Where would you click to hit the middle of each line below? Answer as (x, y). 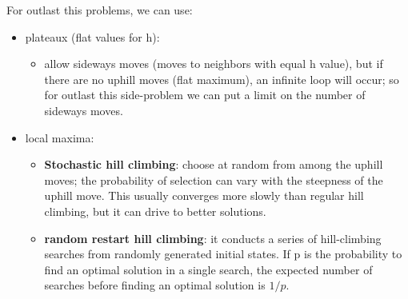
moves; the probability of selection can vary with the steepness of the (214, 179)
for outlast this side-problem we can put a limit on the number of (205, 95)
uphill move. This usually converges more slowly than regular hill (204, 195)
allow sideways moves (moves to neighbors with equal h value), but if (214, 64)
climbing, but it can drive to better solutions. (155, 211)
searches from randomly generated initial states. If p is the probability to (223, 254)
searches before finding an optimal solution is (155, 285)
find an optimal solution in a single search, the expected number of (208, 269)
